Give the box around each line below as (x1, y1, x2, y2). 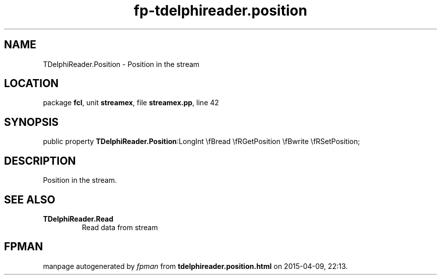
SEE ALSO (4, 193, 55, 206)
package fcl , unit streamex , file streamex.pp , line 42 (43, 98, 219, 107)
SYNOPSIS (4, 115, 59, 128)
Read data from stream (82, 223, 158, 232)
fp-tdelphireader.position (133, 2, 308, 19)
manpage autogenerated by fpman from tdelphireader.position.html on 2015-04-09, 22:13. (43, 261, 348, 270)
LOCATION (4, 77, 59, 90)
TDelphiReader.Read (43, 214, 114, 223)
